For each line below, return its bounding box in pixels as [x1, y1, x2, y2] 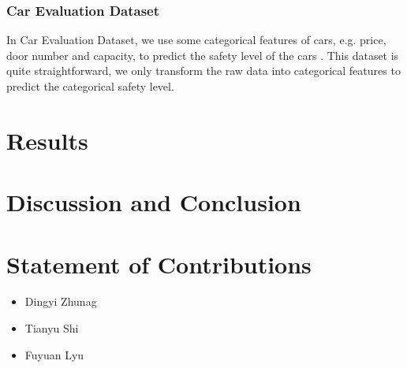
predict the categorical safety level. [6, 78, 174, 94]
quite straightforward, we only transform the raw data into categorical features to [6, 62, 401, 79]
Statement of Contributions [6, 247, 312, 280]
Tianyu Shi [24, 320, 79, 336]
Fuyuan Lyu [24, 346, 84, 362]
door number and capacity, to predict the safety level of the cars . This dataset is [6, 46, 399, 63]
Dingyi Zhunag [24, 293, 97, 310]
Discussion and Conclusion [6, 186, 301, 218]
